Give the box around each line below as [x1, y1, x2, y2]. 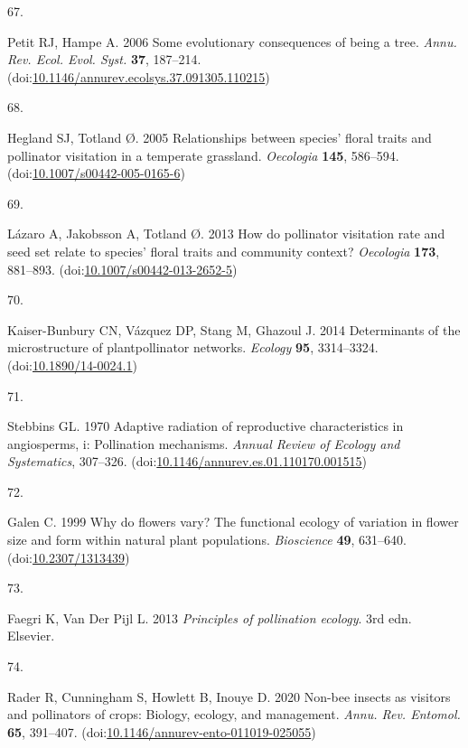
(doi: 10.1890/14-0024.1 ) [7, 355, 137, 374]
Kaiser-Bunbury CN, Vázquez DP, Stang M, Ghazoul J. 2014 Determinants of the [7, 320, 461, 339]
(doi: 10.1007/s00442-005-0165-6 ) [7, 164, 185, 182]
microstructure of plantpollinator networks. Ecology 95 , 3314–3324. [7, 338, 379, 357]
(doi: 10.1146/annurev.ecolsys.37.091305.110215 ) [7, 67, 270, 86]
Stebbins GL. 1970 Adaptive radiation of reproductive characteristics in [7, 416, 404, 435]
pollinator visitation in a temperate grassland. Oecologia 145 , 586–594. [7, 145, 399, 164]
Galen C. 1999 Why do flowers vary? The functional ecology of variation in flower [7, 512, 459, 531]
